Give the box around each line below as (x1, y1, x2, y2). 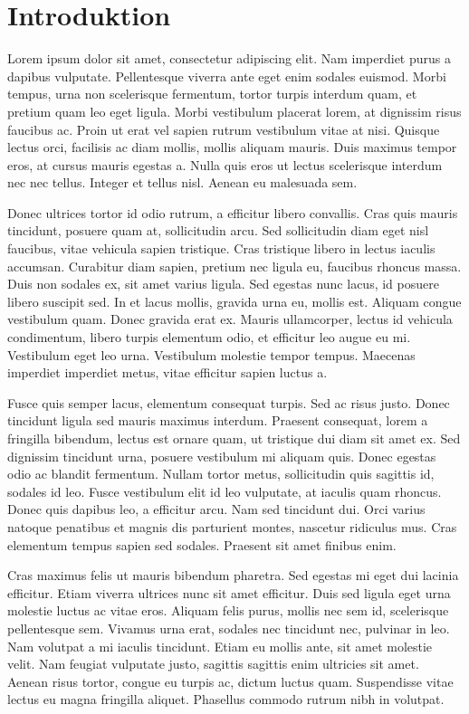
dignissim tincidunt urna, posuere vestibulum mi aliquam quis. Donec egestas (7, 446, 436, 465)
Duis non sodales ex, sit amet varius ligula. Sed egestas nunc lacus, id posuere (7, 274, 439, 293)
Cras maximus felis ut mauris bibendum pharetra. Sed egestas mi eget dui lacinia (7, 566, 459, 585)
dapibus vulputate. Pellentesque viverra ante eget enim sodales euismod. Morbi (7, 66, 446, 85)
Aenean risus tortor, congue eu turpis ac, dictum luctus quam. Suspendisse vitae (7, 671, 454, 690)
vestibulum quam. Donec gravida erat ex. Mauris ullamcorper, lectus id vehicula (7, 309, 453, 328)
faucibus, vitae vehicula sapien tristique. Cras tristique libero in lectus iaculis (7, 239, 435, 258)
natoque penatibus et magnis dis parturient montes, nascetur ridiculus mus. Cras (7, 517, 457, 536)
